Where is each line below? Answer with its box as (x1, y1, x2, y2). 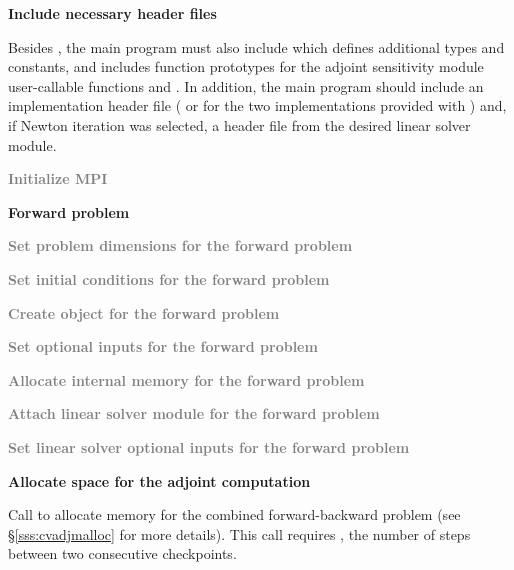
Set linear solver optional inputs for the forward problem (8, 436, 410, 457)
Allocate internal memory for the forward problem (8, 369, 365, 390)
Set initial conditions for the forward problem (8, 268, 330, 289)
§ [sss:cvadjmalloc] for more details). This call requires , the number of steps (8, 523, 471, 544)
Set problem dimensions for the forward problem (8, 235, 353, 256)
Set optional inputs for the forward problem (8, 336, 318, 357)
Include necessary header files (8, 3, 217, 23)
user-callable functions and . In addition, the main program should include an (8, 75, 484, 96)
